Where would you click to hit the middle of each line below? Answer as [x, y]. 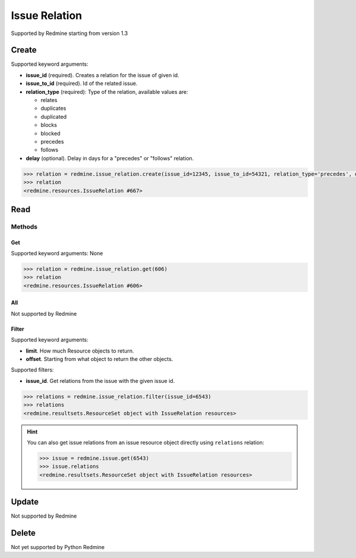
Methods [24, 227]
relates [49, 100]
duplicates [53, 108]
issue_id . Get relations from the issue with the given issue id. [100, 381]
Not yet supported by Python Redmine [58, 547]
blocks [49, 125]
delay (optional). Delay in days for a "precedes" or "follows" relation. [110, 158]
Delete [23, 533]
